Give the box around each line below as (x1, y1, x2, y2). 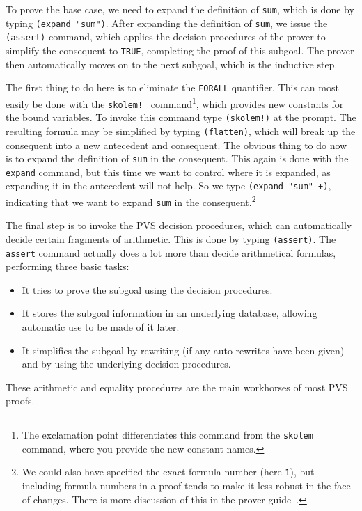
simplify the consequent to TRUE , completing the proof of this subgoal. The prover (6, 42, 354, 57)
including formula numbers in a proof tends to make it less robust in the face (22, 478, 351, 492)
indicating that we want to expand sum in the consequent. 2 (6, 193, 256, 209)
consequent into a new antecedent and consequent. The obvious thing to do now (6, 137, 347, 152)
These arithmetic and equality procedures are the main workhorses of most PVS (6, 379, 348, 394)
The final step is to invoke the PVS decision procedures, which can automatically (6, 218, 352, 233)
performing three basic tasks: (6, 259, 129, 274)
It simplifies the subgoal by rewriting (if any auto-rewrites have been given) (22, 343, 345, 357)
